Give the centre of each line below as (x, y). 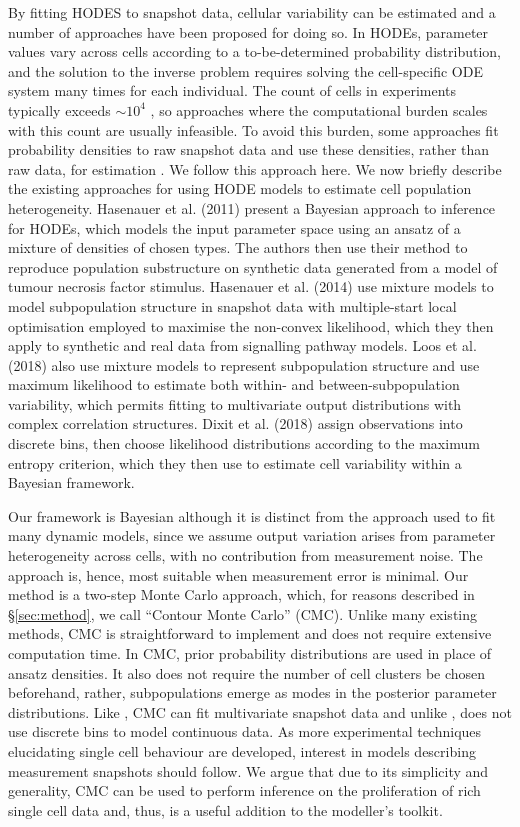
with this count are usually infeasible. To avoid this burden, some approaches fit (253, 129)
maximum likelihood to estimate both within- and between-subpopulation (234, 384)
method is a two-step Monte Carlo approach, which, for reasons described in (241, 594)
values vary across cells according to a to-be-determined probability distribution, (254, 51)
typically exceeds (59, 109)
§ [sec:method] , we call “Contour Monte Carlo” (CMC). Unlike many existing (243, 613)
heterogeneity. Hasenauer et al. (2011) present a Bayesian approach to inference (252, 207)
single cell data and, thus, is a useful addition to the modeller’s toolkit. (225, 809)
